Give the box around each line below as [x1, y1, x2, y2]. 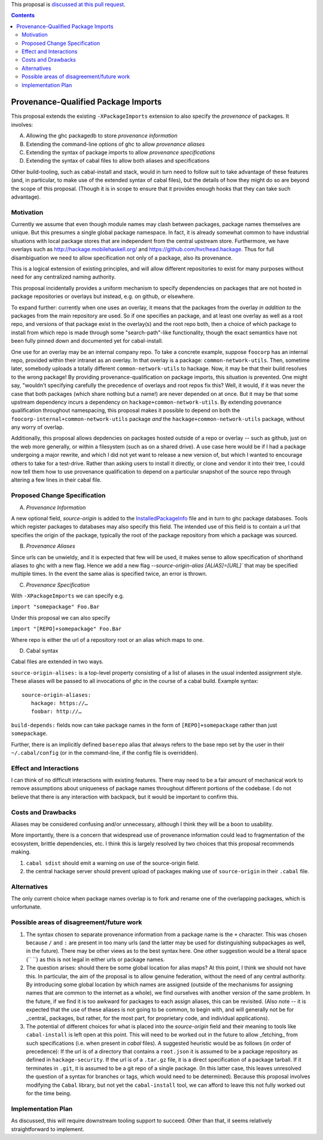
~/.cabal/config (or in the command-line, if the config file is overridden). [11, 749, 199, 756]
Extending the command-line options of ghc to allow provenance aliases [26, 141, 205, 148]
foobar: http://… [31, 708, 82, 715]
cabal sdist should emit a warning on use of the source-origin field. [26, 859, 200, 867]
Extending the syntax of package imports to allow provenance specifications [26, 148, 215, 156]
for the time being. [26, 1090, 72, 1097]
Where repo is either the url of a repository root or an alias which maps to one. [11, 636, 205, 643]
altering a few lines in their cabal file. [11, 476, 102, 484]
